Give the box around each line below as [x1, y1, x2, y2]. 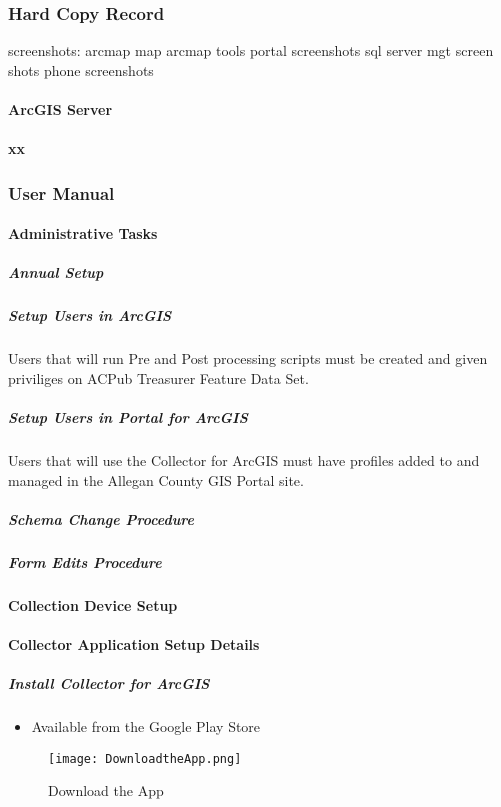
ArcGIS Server [8, 99, 113, 119]
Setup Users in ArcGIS [8, 305, 172, 326]
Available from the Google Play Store [31, 716, 261, 737]
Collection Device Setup [8, 594, 178, 615]
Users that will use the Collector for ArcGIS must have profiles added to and [8, 450, 480, 471]
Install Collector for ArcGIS [8, 673, 210, 694]
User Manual [8, 180, 115, 205]
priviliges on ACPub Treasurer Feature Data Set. [8, 367, 309, 388]
